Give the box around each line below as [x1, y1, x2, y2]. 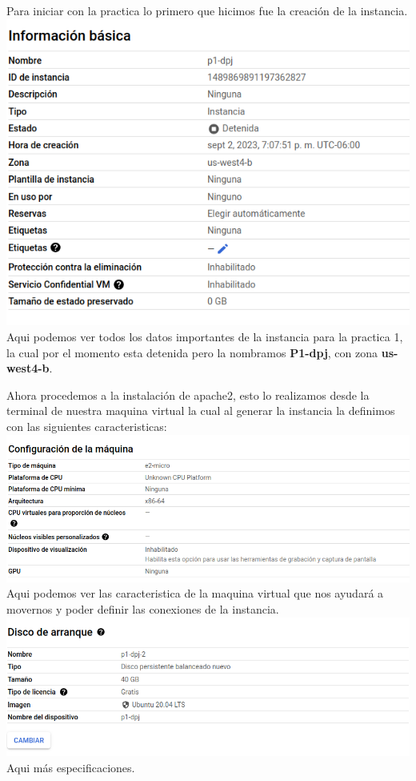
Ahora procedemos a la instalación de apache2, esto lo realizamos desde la [6, 386, 370, 403]
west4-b [6, 360, 50, 376]
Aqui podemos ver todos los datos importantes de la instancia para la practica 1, [6, 328, 403, 345]
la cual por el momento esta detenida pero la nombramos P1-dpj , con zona [6, 344, 378, 360]
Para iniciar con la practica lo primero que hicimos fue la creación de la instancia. [6, 2, 408, 18]
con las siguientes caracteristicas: [6, 418, 167, 434]
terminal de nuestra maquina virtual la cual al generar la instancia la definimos [6, 402, 395, 419]
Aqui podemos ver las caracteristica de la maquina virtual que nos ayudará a [6, 585, 384, 602]
